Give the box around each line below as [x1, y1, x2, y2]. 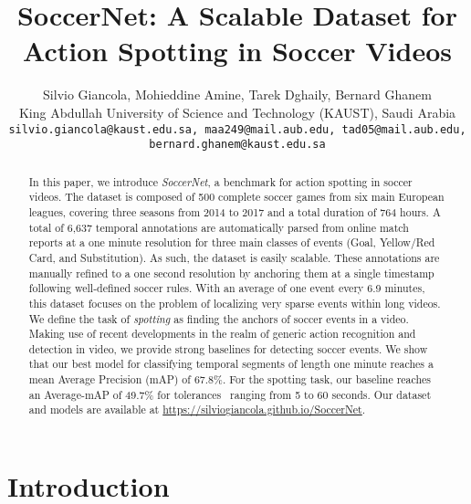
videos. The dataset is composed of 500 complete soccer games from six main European [28, 189, 445, 205]
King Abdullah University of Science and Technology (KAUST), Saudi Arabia [18, 102, 456, 121]
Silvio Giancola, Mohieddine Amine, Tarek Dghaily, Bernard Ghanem [43, 85, 432, 104]
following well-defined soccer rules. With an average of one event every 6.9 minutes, [28, 280, 425, 296]
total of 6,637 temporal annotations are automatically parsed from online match [28, 219, 409, 235]
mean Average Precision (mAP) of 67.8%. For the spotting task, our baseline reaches [28, 372, 432, 387]
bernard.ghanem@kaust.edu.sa [149, 138, 326, 152]
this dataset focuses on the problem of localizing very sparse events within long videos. [28, 295, 441, 310]
